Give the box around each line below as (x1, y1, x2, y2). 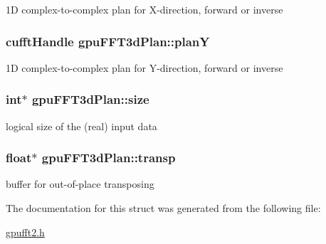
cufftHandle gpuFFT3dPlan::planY (6, 32, 210, 50)
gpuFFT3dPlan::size (31, 90, 149, 108)
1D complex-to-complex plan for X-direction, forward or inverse (6, 2, 283, 16)
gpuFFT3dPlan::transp (41, 149, 176, 166)
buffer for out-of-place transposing (6, 176, 154, 191)
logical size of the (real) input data (6, 118, 157, 133)
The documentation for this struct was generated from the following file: (6, 201, 321, 216)
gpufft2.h (6, 224, 45, 239)
